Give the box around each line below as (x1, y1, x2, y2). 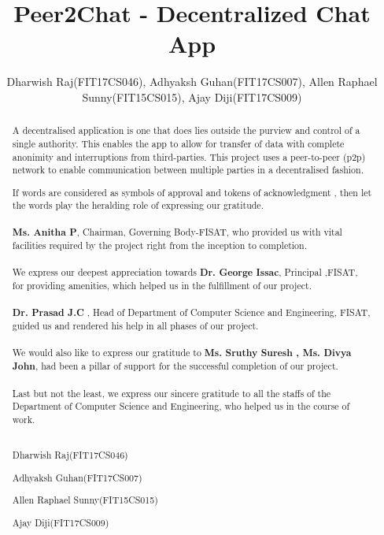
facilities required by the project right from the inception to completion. (12, 239, 307, 252)
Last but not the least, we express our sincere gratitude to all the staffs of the (12, 386, 331, 399)
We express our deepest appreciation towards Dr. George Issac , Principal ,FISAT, (12, 265, 358, 279)
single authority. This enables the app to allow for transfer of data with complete (12, 136, 345, 150)
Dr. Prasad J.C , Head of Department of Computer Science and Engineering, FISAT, (12, 305, 371, 319)
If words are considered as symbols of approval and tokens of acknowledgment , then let (12, 185, 372, 199)
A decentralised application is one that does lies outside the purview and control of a (12, 124, 360, 137)
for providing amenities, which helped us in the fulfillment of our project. (12, 279, 312, 292)
